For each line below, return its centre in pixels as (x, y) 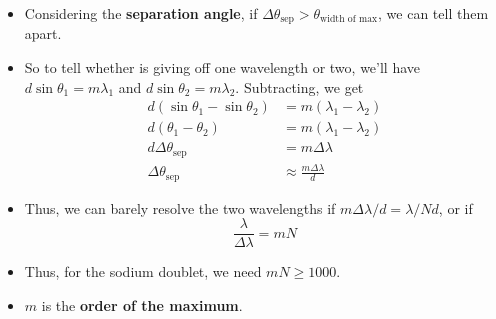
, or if (455, 207)
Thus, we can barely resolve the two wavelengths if (180, 207)
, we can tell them (433, 13)
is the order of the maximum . (142, 305)
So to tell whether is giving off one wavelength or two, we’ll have (222, 67)
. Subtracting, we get (299, 86)
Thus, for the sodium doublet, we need (143, 271)
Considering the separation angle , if (141, 13)
